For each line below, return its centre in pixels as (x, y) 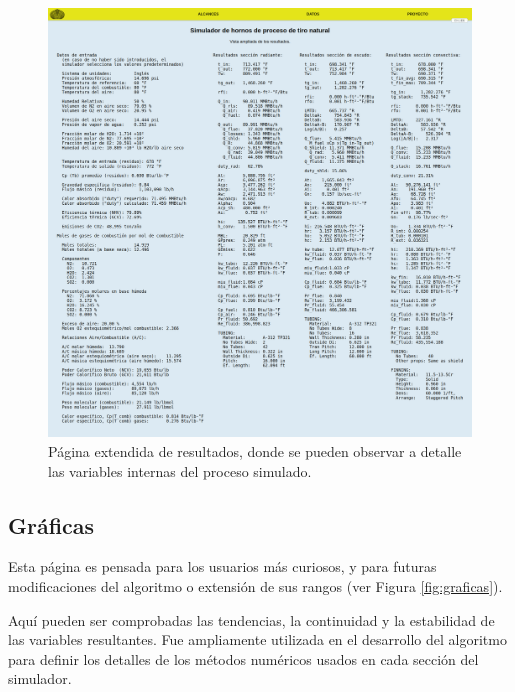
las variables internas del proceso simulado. (180, 470)
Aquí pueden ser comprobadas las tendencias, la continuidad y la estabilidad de (251, 619)
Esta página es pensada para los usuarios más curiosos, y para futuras (222, 566)
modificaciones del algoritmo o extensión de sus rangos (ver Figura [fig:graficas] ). (255, 586)
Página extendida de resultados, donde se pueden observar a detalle (255, 451)
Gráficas (51, 524)
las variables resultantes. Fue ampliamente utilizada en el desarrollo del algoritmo (257, 639)
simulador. (40, 678)
